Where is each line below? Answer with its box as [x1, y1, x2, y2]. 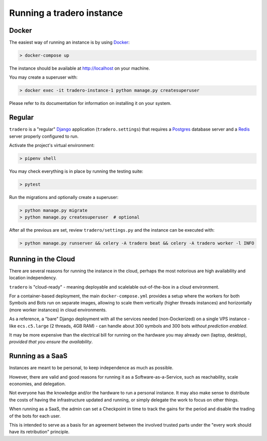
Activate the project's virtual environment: [9, 143, 95, 148]
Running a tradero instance [9, 7, 123, 18]
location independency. [9, 275, 57, 281]
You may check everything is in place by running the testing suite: [9, 168, 143, 174]
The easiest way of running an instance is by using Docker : [9, 40, 130, 46]
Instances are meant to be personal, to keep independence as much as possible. [9, 365, 174, 371]
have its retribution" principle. [9, 429, 70, 435]
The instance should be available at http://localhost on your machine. [9, 65, 150, 71]
